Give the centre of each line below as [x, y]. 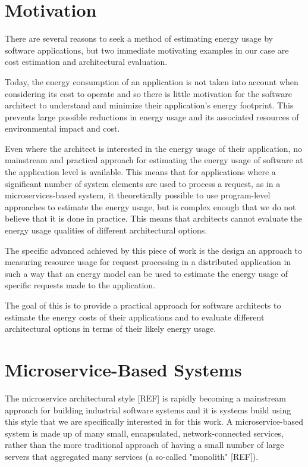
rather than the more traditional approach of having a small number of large [144, 445]
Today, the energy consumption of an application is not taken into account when [152, 81]
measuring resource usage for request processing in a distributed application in [148, 262]
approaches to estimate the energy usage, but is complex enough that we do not [150, 206]
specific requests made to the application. [80, 285]
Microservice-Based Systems [123, 369]
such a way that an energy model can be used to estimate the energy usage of [146, 273]
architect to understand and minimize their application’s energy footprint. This [149, 105]
